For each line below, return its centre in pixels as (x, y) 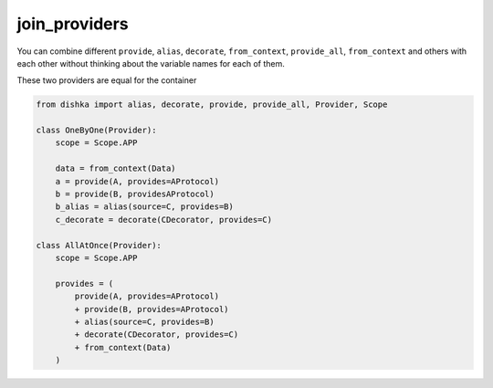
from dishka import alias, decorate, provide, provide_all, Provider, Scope (212, 105)
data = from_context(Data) (116, 168)
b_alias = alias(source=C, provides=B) (145, 207)
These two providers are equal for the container (107, 80)
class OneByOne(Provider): (96, 131)
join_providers (73, 24)
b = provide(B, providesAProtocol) (135, 194)
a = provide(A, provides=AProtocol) (137, 181)
